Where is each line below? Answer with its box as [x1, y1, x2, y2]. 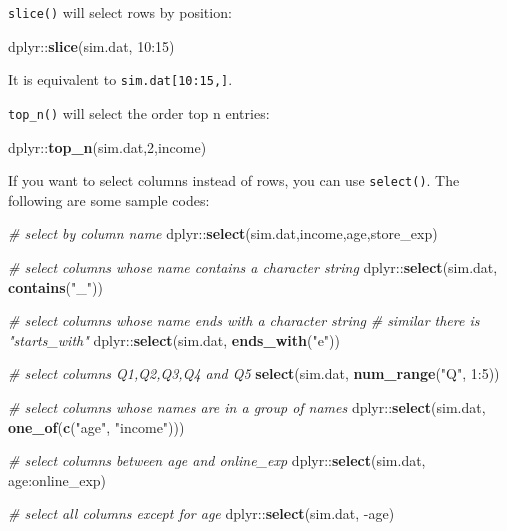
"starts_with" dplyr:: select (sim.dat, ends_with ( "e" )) [8, 329, 341, 350]
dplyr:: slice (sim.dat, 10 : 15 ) [8, 35, 175, 56]
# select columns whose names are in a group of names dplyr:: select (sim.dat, [8, 396, 486, 417]
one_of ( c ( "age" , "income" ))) [8, 416, 185, 437]
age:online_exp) [8, 469, 107, 490]
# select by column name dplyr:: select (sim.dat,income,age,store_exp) [8, 223, 438, 244]
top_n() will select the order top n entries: [8, 102, 270, 123]
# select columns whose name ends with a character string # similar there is [8, 310, 480, 331]
